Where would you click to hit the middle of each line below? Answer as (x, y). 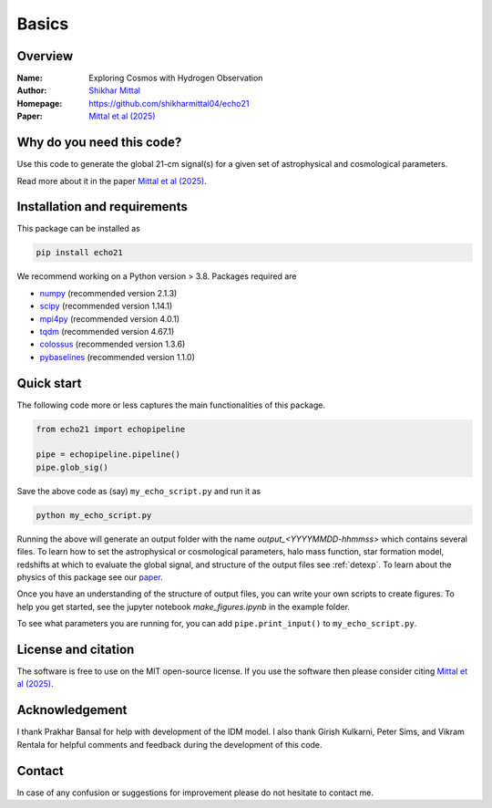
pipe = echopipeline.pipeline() (108, 455)
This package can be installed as (78, 229)
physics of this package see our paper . (90, 577)
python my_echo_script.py (94, 515)
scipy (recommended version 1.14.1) (106, 306)
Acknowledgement (72, 710)
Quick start (49, 383)
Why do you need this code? (99, 143)
